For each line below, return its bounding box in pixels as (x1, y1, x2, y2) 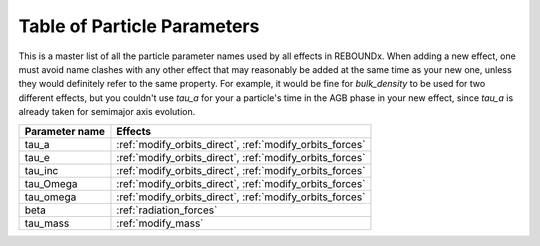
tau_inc (24, 163, 59, 177)
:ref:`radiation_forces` (116, 203, 218, 217)
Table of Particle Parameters (18, 15, 260, 37)
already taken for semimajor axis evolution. (18, 106, 196, 118)
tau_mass (24, 216, 70, 230)
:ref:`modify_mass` (116, 216, 204, 230)
